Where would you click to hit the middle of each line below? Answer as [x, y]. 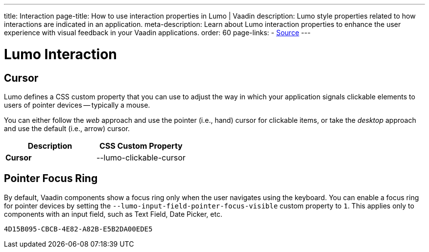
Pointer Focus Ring [51, 179]
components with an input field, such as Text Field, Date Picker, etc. [113, 214]
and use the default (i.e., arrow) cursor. [67, 128]
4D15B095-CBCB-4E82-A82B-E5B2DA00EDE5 [78, 229]
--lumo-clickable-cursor [141, 157]
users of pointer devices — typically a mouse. [77, 105]
